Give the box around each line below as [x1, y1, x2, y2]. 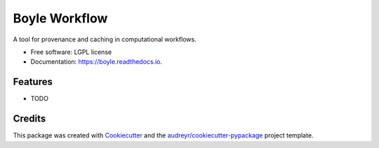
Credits [13, 113, 46, 125]
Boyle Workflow [13, 11, 108, 26]
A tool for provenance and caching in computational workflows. [13, 35, 197, 43]
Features [13, 76, 53, 88]
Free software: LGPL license [30, 48, 112, 56]
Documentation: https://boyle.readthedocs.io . [30, 58, 163, 66]
